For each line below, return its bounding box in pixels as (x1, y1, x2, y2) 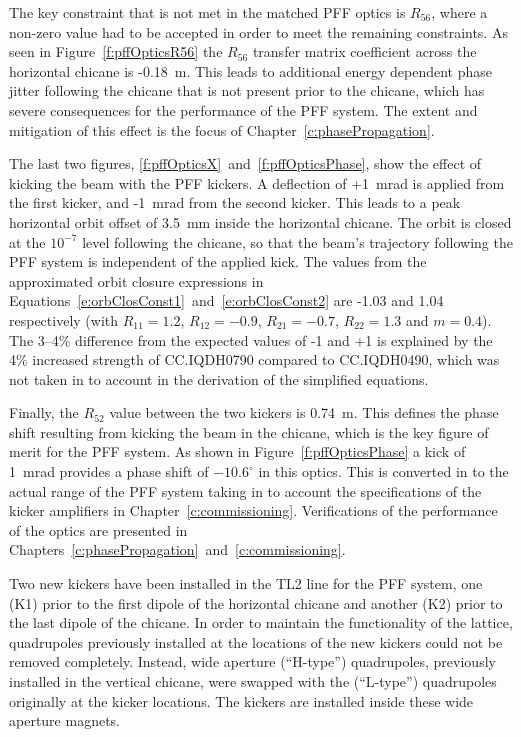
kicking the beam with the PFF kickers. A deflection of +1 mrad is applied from (9, 172, 505, 193)
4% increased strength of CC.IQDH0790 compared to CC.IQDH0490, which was (9, 349, 500, 370)
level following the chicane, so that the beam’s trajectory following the (82, 231, 513, 252)
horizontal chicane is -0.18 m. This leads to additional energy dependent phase (9, 60, 492, 81)
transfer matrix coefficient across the (252, 41, 477, 62)
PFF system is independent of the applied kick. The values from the (9, 251, 427, 272)
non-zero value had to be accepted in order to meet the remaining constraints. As (9, 21, 508, 42)
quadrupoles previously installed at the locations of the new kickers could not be (9, 631, 503, 652)
